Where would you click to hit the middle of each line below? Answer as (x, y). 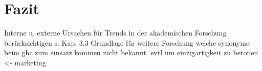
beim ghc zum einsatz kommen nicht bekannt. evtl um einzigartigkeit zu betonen (131, 52)
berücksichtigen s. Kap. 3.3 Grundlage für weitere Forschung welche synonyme (127, 42)
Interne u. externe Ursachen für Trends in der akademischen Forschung (115, 33)
